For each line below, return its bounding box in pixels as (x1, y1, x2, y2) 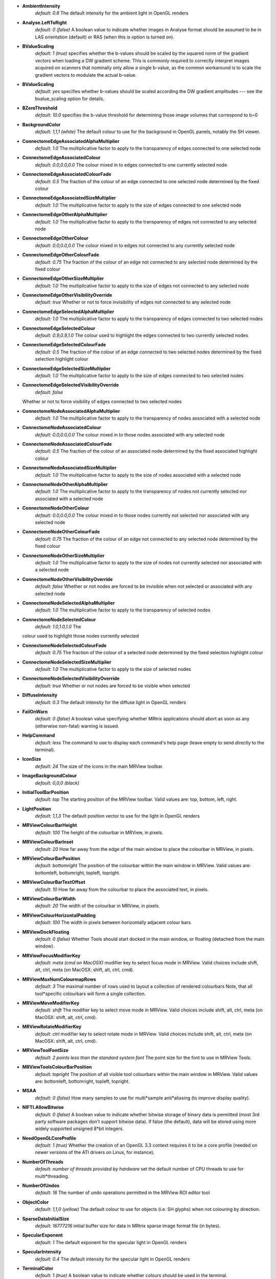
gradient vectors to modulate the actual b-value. (35, 72, 137, 78)
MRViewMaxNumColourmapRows (22, 976, 97, 982)
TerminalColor (22, 1265, 54, 1271)
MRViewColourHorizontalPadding (22, 912, 96, 918)
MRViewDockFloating (22, 929, 70, 935)
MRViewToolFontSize (22, 1047, 69, 1053)
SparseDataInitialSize (22, 1216, 70, 1222)
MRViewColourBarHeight (22, 822, 77, 828)
